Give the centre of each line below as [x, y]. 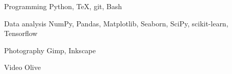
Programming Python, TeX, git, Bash [63, 6]
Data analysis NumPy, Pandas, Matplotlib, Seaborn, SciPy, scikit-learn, [116, 23]
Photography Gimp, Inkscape [50, 50]
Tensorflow [21, 33]
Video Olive [22, 67]
